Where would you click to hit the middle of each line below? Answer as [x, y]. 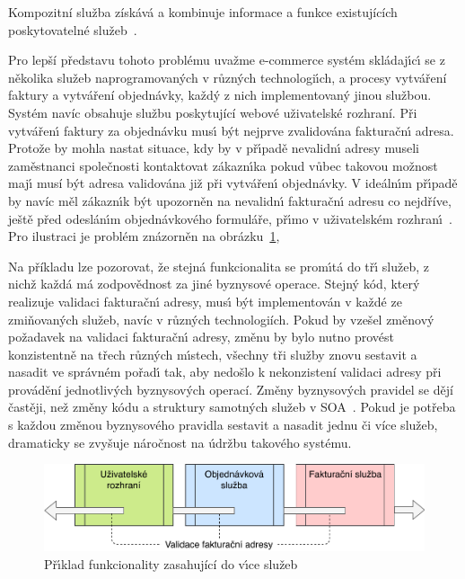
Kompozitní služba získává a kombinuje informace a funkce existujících [203, 12]
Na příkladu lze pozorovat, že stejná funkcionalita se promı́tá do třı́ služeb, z [219, 266]
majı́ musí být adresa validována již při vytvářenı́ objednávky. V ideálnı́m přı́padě [233, 183]
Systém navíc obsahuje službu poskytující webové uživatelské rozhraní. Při [213, 112]
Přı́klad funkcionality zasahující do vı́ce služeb [171, 563]
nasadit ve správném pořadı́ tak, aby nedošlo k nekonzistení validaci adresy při [225, 372]
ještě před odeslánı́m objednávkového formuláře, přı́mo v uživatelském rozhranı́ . [230, 218]
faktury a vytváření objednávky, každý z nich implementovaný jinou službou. [220, 95]
